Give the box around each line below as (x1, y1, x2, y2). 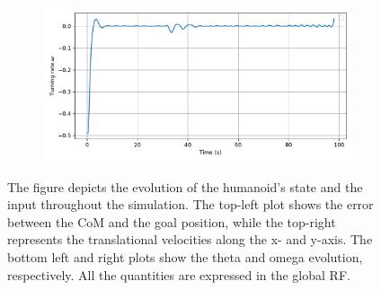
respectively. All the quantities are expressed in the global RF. (7, 265, 350, 284)
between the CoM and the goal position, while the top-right (7, 212, 336, 231)
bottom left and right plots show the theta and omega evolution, (7, 247, 363, 266)
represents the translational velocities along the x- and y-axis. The (7, 230, 373, 249)
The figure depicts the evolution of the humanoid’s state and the (7, 177, 363, 196)
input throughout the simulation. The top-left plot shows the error (7, 195, 374, 214)
